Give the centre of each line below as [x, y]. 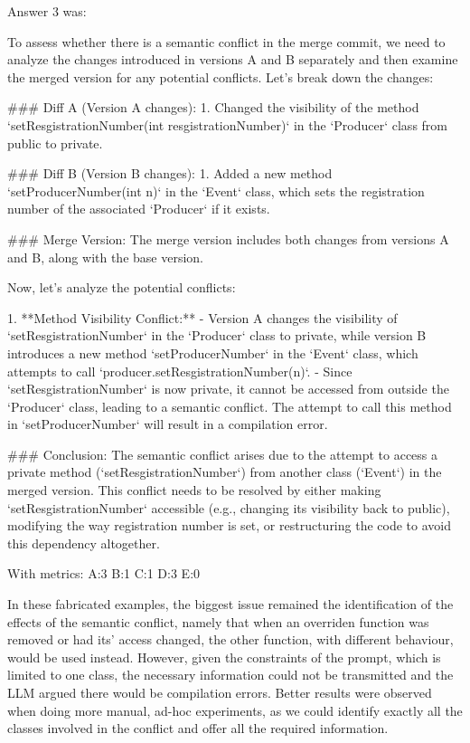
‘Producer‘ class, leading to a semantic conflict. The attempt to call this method [230, 406]
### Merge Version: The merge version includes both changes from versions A [228, 238]
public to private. [55, 143]
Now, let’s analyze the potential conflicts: [122, 287]
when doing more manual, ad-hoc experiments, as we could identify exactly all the [235, 710]
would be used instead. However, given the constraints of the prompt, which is [224, 657]
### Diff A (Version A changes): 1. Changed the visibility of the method [213, 107]
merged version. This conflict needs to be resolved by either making [194, 490]
